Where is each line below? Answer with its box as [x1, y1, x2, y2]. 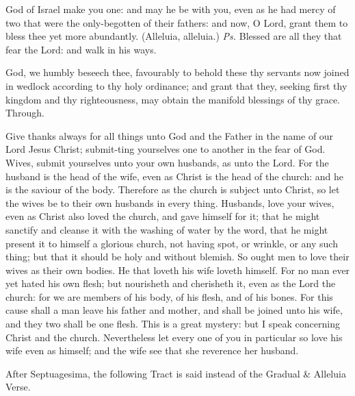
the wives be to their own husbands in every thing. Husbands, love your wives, [5, 195, 334, 210]
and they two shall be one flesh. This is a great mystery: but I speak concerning [5, 317, 340, 331]
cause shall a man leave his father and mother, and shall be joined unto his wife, [5, 303, 343, 317]
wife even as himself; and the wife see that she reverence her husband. [5, 343, 299, 358]
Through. [5, 106, 44, 120]
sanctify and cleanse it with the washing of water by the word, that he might [5, 222, 328, 236]
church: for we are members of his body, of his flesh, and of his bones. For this [5, 289, 333, 304]
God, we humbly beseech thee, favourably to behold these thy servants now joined [5, 65, 350, 79]
